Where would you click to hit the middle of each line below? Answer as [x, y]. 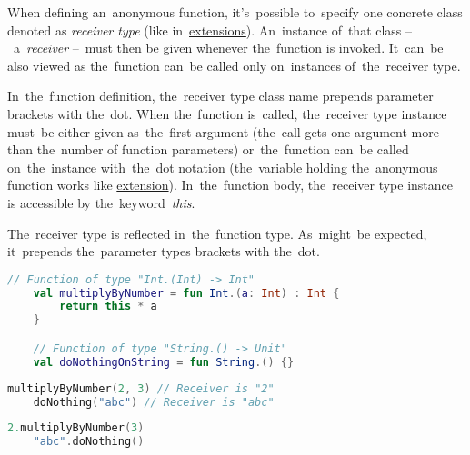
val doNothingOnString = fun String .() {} [164, 362]
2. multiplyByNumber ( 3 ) [76, 428]
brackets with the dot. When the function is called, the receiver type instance [227, 113]
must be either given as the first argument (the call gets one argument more [223, 131]
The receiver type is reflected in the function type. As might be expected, [217, 233]
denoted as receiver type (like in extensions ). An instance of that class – [210, 30]
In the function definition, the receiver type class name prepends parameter [220, 96]
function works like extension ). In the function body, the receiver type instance [230, 185]
